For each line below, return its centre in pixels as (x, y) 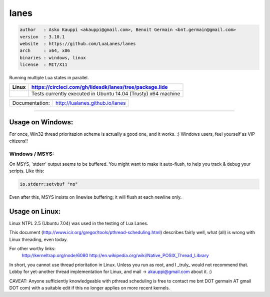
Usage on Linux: (35, 211)
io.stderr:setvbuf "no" (49, 184)
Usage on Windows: (41, 122)
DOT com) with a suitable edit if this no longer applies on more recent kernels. (89, 288)
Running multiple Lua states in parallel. (49, 78)
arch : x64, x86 (45, 51)
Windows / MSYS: (32, 154)
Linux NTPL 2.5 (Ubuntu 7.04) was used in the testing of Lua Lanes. (79, 223)
